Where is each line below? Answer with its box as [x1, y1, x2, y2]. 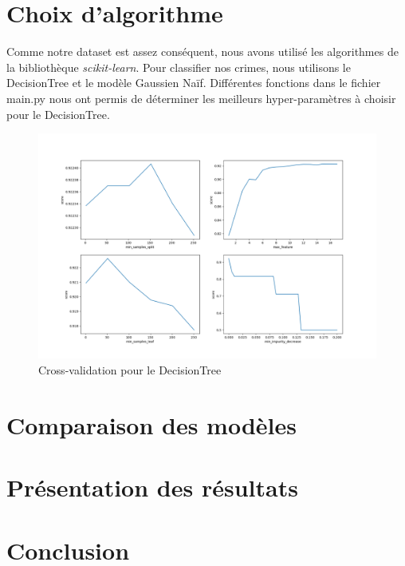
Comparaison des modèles [6, 408, 297, 441]
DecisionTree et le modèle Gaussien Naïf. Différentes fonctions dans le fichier [6, 74, 381, 91]
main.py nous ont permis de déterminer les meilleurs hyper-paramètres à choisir [6, 89, 396, 106]
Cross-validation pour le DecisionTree [38, 362, 222, 378]
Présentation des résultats [6, 471, 298, 504]
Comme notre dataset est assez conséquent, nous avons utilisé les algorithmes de [6, 43, 399, 60]
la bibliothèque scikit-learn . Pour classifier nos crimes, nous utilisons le [6, 58, 351, 75]
